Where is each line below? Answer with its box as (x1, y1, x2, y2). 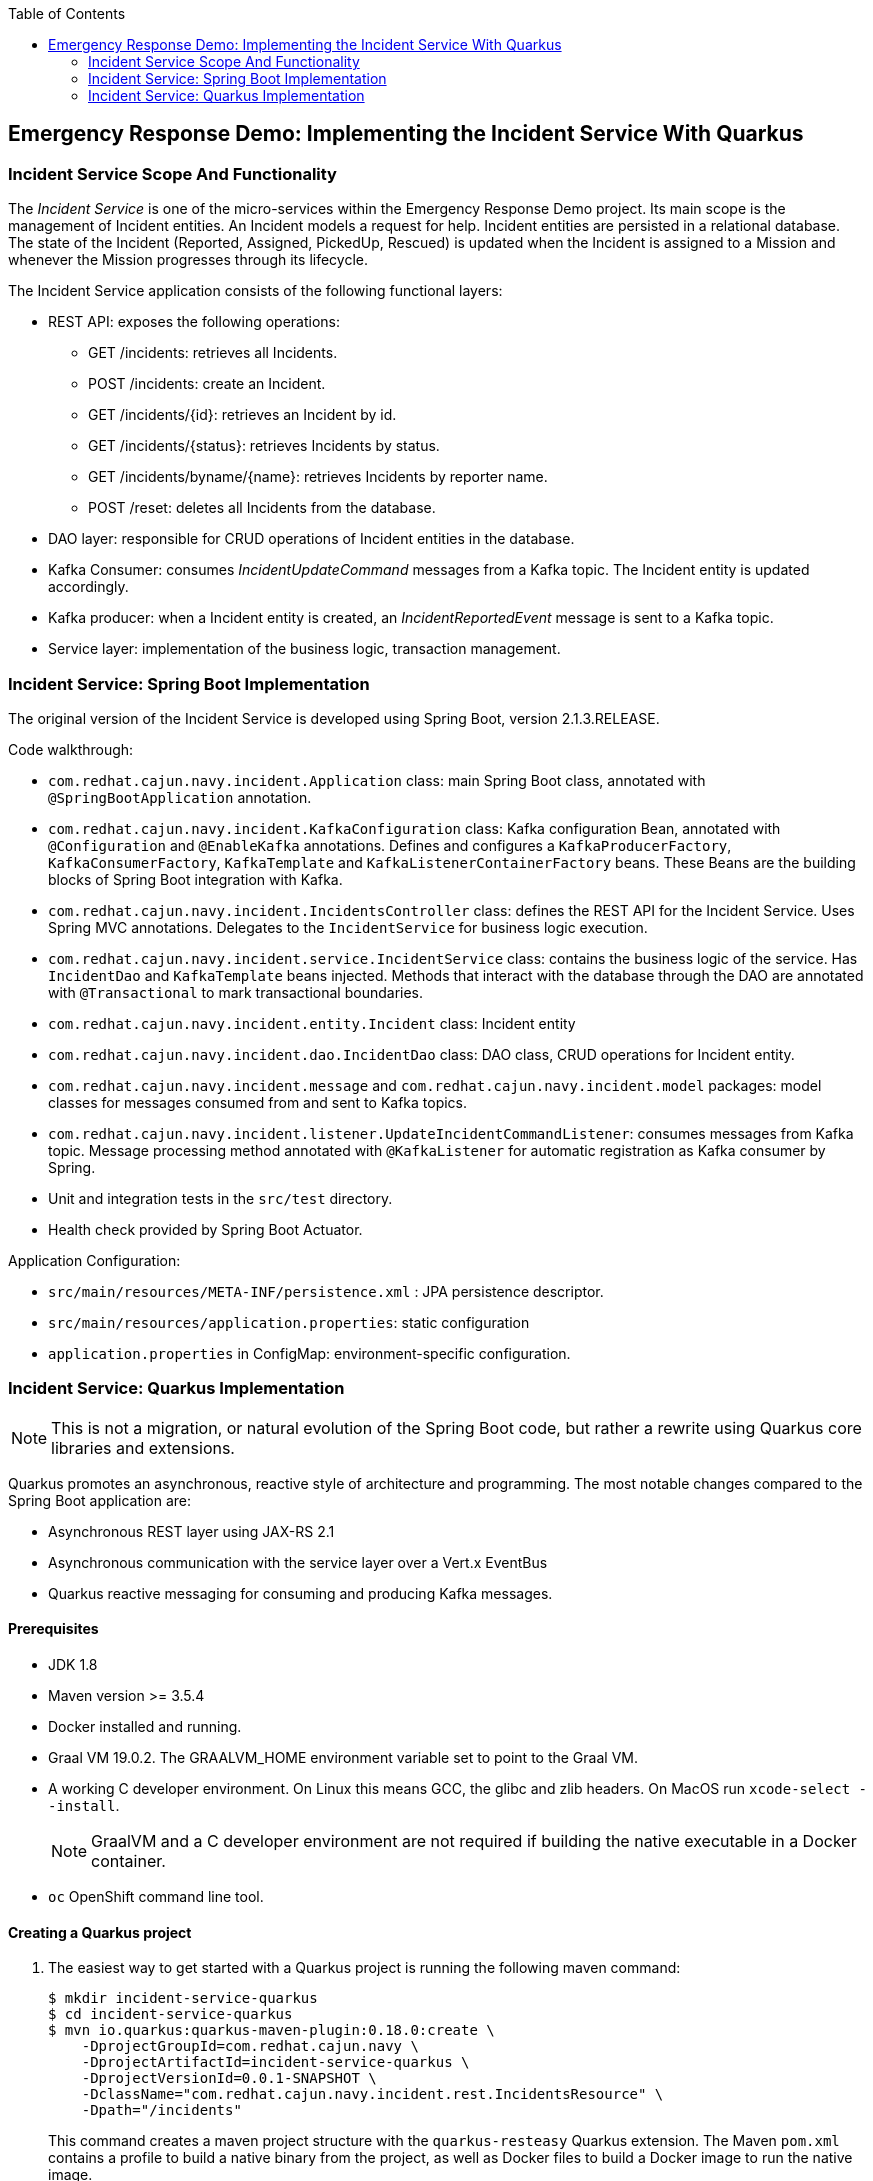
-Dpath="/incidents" (81, 2102, 242, 2119)
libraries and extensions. (51, 1437, 235, 1458)
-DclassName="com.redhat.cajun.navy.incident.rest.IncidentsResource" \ (81, 2086, 664, 2103)
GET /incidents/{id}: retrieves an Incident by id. (88, 406, 397, 424)
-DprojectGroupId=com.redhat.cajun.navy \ (81, 2038, 419, 2055)
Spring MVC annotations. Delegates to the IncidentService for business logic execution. (48, 918, 648, 936)
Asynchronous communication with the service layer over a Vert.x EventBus (48, 1553, 548, 1571)
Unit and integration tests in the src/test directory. (48, 1189, 393, 1207)
